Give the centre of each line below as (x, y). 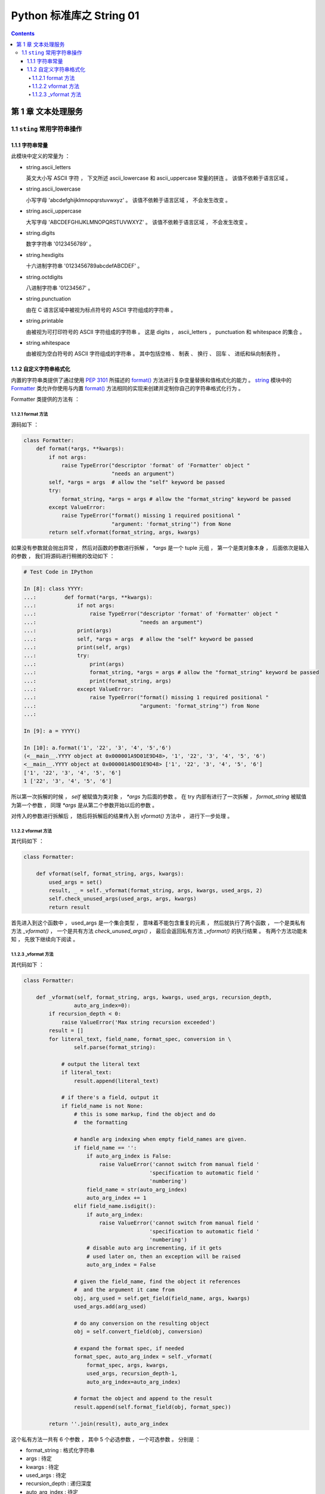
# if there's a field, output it (110, 1097)
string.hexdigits (45, 255)
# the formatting (100, 1123)
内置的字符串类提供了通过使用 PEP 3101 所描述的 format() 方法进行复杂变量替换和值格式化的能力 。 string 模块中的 (151, 380)
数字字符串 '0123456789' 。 (60, 244)
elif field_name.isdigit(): (115, 1206)
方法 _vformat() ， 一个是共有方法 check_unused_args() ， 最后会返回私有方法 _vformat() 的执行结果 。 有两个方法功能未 (159, 931)
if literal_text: (86, 1072)
